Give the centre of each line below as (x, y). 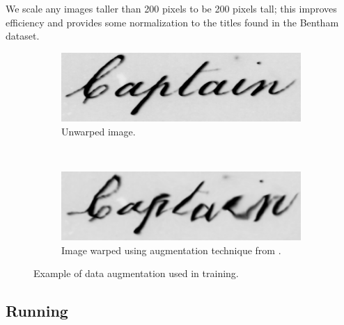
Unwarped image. (99, 131)
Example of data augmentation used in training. (136, 273)
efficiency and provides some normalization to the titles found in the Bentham (172, 22)
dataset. (23, 36)
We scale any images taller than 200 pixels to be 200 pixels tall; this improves (171, 8)
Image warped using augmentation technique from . (171, 250)
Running (37, 311)
